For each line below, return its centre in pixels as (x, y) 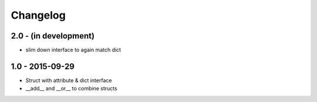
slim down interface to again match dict (73, 50)
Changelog (38, 15)
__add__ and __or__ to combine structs (71, 89)
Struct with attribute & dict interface (69, 80)
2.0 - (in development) (53, 36)
